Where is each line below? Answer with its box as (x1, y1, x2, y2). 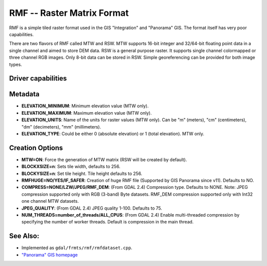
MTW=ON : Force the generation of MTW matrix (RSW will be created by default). (21, 156, 187, 163)
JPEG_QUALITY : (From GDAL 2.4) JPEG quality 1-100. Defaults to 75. (21, 205, 163, 211)
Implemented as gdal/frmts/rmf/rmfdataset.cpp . (21, 245, 133, 251)
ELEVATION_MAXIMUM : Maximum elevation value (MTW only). (21, 110, 152, 116)
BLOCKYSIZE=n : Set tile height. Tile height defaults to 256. (21, 171, 142, 177)
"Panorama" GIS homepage (21, 252, 78, 258)
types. (9, 61, 22, 67)
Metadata (9, 90, 40, 98)
